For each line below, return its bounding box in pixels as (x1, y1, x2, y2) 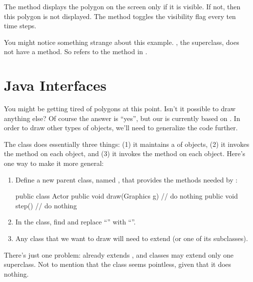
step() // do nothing (15, 200, 77, 210)
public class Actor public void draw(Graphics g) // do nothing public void (15, 191, 238, 201)
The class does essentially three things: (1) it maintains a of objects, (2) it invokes (4, 139, 250, 149)
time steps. (4, 20, 37, 31)
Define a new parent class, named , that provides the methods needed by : (15, 174, 238, 184)
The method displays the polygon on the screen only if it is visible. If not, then (4, 1, 241, 11)
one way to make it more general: (4, 158, 104, 168)
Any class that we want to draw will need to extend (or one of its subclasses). (15, 233, 248, 243)
